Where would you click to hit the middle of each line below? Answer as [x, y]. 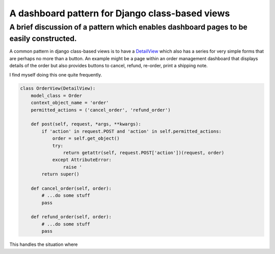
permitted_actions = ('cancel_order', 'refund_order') [101, 110]
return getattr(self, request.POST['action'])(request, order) [144, 153]
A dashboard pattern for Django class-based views [120, 13]
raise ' [73, 167]
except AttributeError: [82, 160]
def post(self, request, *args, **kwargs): [86, 124]
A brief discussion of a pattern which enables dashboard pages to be [129, 27]
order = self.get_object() [86, 138]
